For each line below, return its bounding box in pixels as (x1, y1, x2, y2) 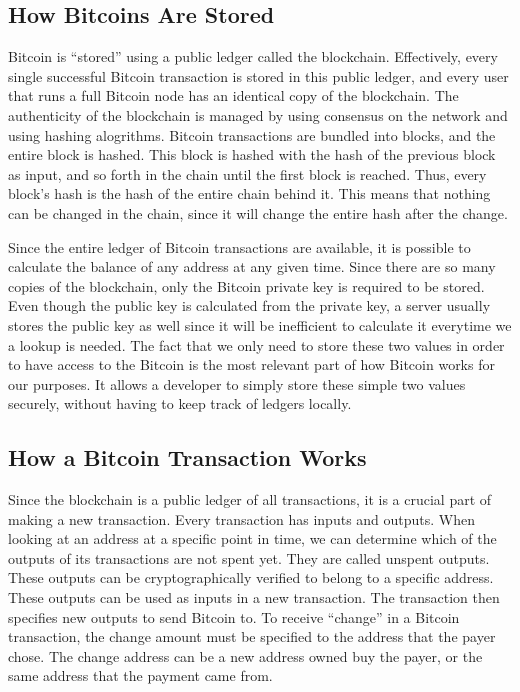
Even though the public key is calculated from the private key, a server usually (8, 295, 491, 316)
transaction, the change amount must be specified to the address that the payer (8, 626, 496, 647)
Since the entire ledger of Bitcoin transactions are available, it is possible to (8, 236, 471, 257)
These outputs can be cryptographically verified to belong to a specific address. (8, 567, 494, 588)
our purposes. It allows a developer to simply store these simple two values (8, 373, 466, 394)
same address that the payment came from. (8, 665, 273, 686)
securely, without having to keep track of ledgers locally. (8, 393, 352, 414)
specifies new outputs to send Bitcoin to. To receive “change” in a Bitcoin (8, 606, 460, 627)
